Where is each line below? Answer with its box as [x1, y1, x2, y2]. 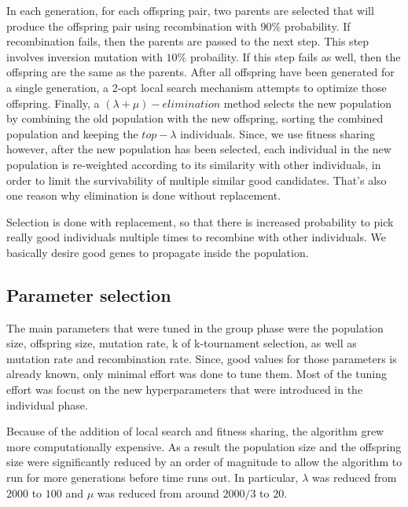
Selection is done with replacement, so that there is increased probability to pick [6, 213, 394, 230]
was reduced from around [97, 484, 219, 501]
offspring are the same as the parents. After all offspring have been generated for [6, 64, 395, 80]
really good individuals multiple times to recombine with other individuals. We [6, 229, 387, 245]
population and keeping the [6, 125, 138, 141]
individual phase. [6, 396, 88, 413]
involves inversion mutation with [6, 48, 163, 64]
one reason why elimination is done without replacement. [6, 187, 281, 204]
